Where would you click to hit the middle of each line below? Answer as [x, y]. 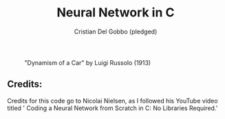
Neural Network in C [116, 13]
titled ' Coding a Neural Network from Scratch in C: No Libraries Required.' [112, 108]
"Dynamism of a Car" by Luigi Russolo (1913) [88, 62]
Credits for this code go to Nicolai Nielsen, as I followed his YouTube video [112, 101]
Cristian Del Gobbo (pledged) [116, 31]
